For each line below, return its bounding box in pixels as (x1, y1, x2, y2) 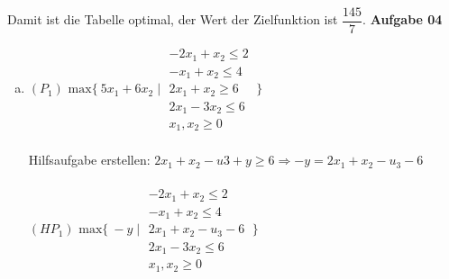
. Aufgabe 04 (362, 10, 443, 29)
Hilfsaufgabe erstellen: (28, 150, 151, 169)
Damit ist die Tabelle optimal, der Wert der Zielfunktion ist (7, 10, 338, 29)
